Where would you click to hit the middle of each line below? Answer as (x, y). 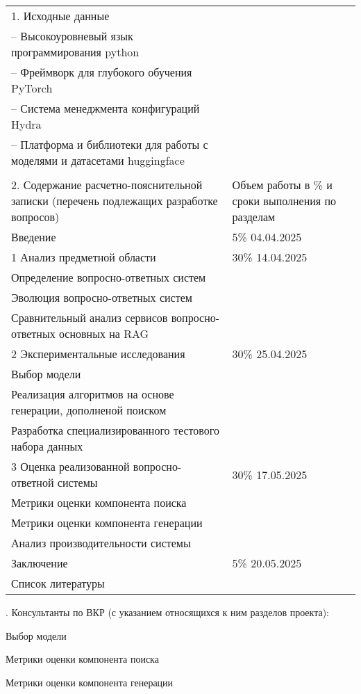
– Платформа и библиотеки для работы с (110, 144)
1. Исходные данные (60, 16)
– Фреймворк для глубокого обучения (102, 72)
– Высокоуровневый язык (72, 36)
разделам (254, 217)
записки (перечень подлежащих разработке (115, 201)
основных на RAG (104, 333)
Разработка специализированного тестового (115, 430)
